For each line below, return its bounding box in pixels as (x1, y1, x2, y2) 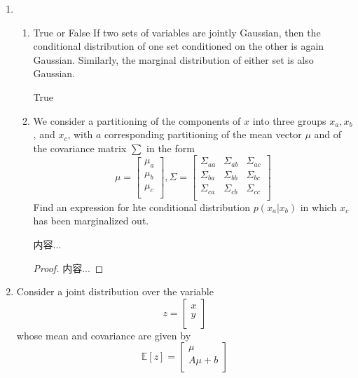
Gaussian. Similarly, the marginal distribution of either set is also (33, 52, 314, 67)
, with (67, 127, 93, 142)
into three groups (252, 113, 326, 128)
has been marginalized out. (33, 213, 149, 228)
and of (314, 127, 342, 142)
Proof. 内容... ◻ (33, 260, 104, 275)
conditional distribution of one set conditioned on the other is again (33, 39, 324, 53)
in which (300, 199, 337, 214)
